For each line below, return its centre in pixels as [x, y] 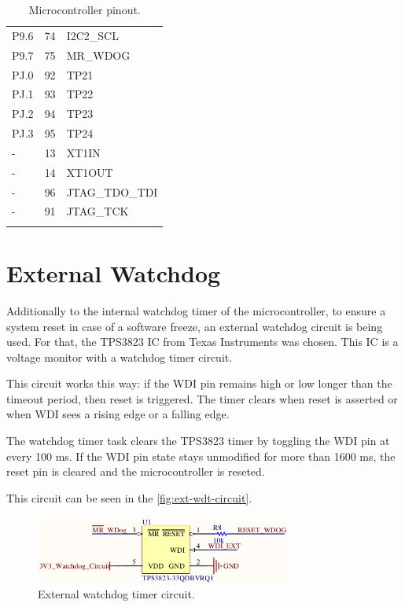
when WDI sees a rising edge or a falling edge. [118, 414]
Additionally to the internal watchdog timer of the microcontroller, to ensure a [196, 310]
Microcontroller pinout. [85, 9]
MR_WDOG [98, 55]
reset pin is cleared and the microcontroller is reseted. [136, 471]
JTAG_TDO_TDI [112, 191]
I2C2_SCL [92, 35]
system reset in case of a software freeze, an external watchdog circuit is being [195, 326]
